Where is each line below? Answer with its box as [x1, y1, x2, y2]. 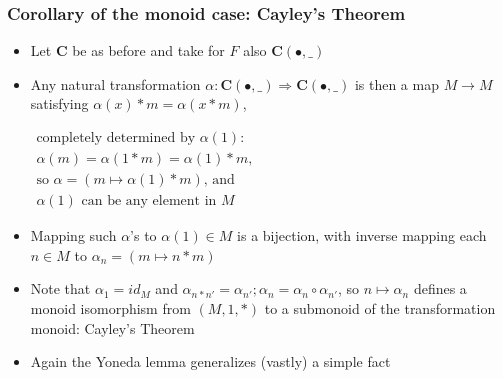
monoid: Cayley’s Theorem [30, 317, 195, 338]
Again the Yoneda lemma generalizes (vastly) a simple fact [30, 351, 391, 372]
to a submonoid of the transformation [264, 297, 496, 318]
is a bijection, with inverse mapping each [237, 225, 487, 246]
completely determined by [36, 131, 196, 146]
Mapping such [30, 225, 117, 246]
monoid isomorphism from [30, 297, 191, 318]
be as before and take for [72, 40, 225, 61]
